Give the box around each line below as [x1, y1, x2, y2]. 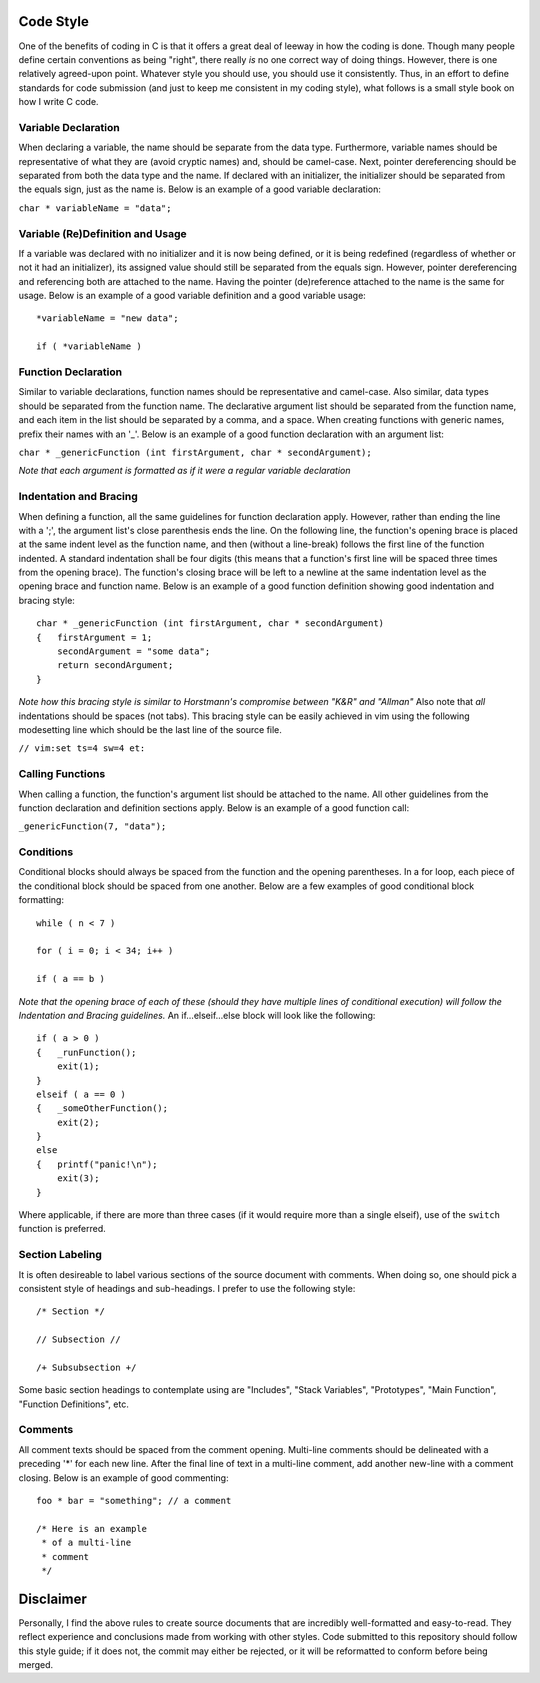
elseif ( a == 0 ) [36, 1088, 127, 1100]
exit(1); [56, 1061, 100, 1072]
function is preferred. [18, 1223, 107, 1235]
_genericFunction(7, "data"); [18, 821, 167, 832]
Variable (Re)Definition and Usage [18, 226, 187, 240]
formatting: [18, 894, 65, 906]
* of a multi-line [41, 1537, 132, 1549]
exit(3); [56, 1173, 100, 1184]
